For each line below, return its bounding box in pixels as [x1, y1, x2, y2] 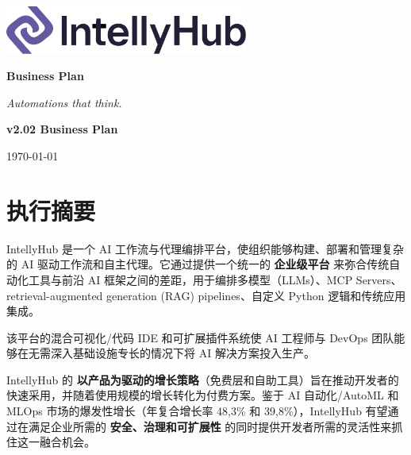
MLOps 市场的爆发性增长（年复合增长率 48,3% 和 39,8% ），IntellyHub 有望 [6, 403, 388, 419]
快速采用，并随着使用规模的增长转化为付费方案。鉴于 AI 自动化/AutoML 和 [6, 387, 399, 403]
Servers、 [355, 271, 402, 287]
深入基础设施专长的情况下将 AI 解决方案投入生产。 [50, 345, 315, 361]
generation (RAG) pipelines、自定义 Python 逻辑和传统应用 [106, 287, 406, 303]
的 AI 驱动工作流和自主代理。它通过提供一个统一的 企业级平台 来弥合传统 [6, 256, 390, 272]
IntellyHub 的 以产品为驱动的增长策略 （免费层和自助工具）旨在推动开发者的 [6, 371, 399, 388]
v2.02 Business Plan [6, 121, 118, 137]
